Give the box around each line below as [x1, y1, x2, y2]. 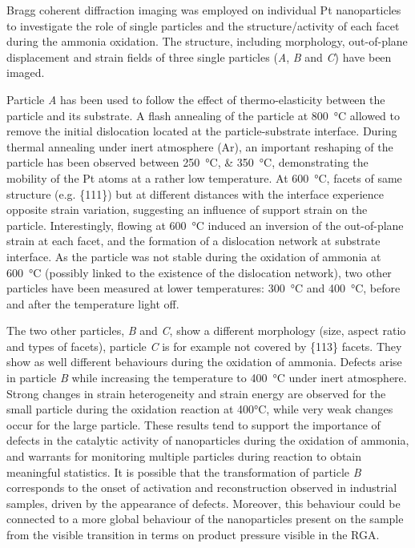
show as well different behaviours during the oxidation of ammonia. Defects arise [6, 353, 402, 370]
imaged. [6, 64, 45, 81]
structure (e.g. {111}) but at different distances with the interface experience [6, 185, 384, 202]
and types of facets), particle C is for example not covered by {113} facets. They [6, 337, 402, 354]
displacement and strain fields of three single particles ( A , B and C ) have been [6, 48, 392, 65]
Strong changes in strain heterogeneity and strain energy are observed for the [6, 385, 386, 401]
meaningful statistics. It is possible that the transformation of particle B [6, 463, 361, 480]
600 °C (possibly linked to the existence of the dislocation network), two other [6, 264, 392, 280]
